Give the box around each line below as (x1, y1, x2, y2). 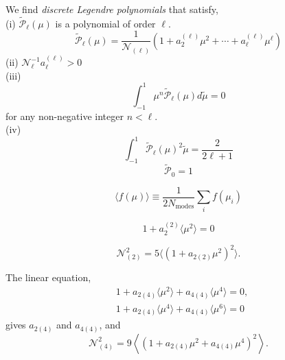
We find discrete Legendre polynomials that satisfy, (5, 2, 218, 16)
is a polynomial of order (55, 16, 156, 30)
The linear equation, (5, 270, 91, 285)
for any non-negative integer (5, 108, 124, 123)
